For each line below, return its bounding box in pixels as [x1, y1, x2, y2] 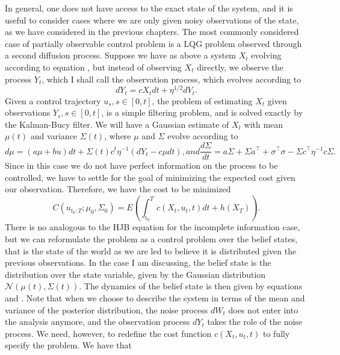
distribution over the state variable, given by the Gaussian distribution [5, 268, 266, 280]
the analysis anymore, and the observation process [5, 315, 190, 328]
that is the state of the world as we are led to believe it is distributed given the [5, 244, 297, 257]
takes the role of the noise [207, 315, 303, 328]
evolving [251, 49, 282, 61]
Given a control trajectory [5, 94, 101, 107]
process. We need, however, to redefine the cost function [5, 327, 212, 339]
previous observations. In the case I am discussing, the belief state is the [5, 256, 271, 269]
